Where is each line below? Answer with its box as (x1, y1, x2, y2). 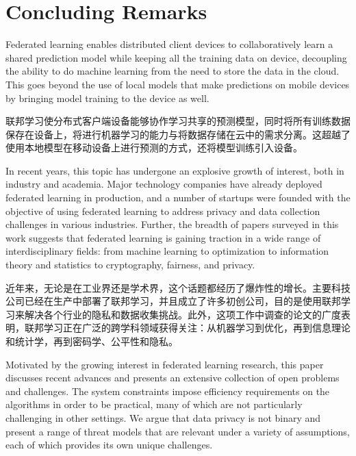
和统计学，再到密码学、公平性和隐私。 (5, 334, 178, 348)
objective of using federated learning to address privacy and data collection (5, 203, 320, 218)
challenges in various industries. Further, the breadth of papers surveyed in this (5, 217, 339, 231)
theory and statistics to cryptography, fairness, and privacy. (5, 257, 255, 272)
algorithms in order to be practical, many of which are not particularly (5, 397, 303, 411)
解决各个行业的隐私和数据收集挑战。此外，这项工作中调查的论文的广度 (24, 307, 341, 321)
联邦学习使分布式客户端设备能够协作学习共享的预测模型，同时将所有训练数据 (5, 114, 351, 128)
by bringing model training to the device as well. (5, 90, 209, 105)
